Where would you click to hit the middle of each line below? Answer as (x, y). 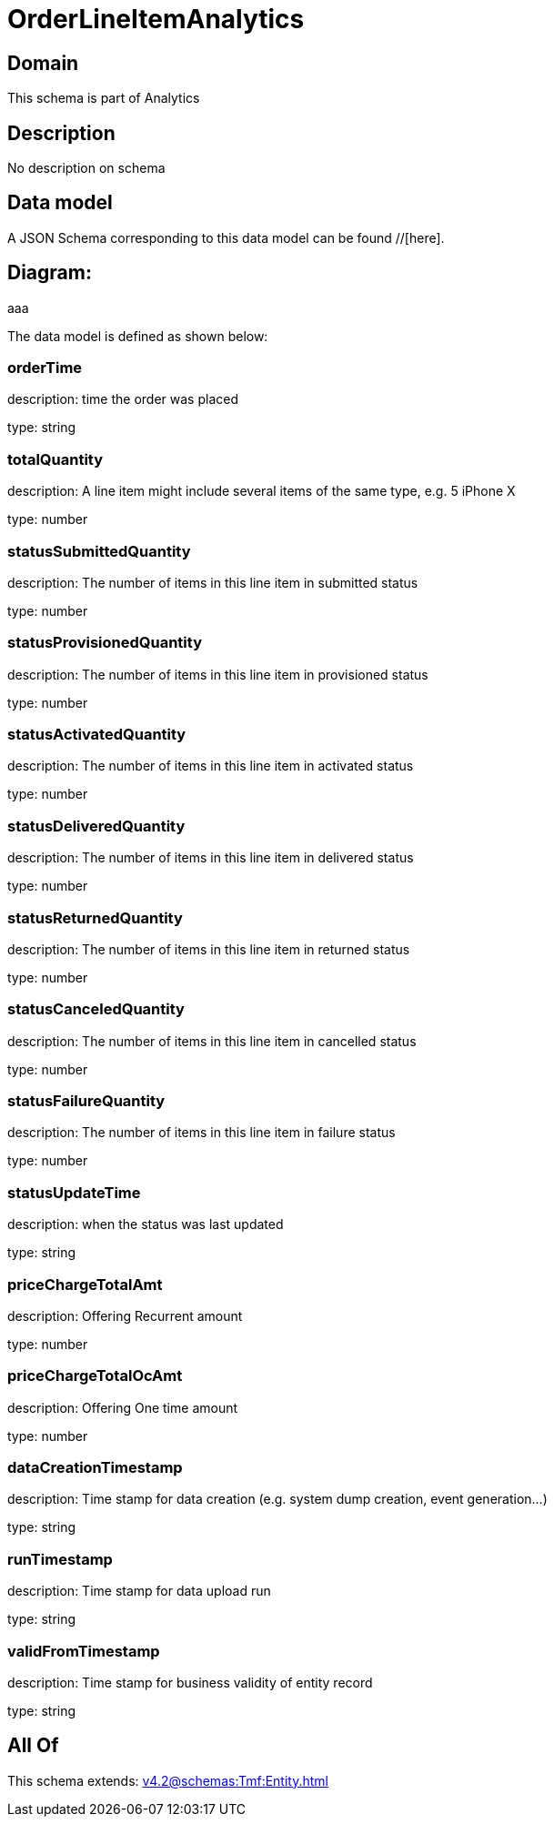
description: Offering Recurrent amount (125, 1315)
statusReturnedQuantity (95, 917)
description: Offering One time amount (123, 1407)
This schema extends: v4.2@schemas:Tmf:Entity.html (168, 1780)
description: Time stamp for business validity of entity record (190, 1682)
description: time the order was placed (123, 399)
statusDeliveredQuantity (96, 826)
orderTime (45, 368)
